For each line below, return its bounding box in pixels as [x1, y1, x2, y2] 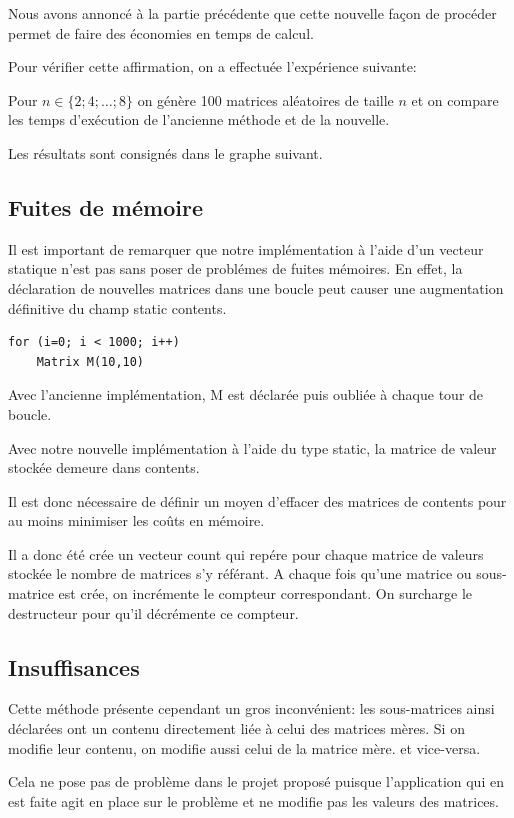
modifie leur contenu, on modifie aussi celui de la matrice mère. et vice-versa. [8, 737, 481, 758]
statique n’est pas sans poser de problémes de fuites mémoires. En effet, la [8, 258, 463, 279]
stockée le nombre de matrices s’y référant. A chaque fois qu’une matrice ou [8, 563, 472, 584]
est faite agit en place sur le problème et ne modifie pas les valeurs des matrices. [8, 790, 499, 811]
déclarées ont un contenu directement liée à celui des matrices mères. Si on [8, 718, 465, 739]
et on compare [411, 89, 499, 110]
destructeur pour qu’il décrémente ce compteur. [8, 602, 299, 623]
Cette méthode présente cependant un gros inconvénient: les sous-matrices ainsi [8, 698, 495, 719]
